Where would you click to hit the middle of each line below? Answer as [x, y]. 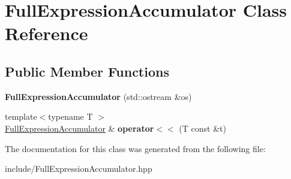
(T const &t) [202, 128]
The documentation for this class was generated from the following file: [135, 148]
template [21, 116]
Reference [46, 33]
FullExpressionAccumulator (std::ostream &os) [98, 96]
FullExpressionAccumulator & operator [79, 128]
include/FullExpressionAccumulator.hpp [79, 169]
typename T [70, 116]
